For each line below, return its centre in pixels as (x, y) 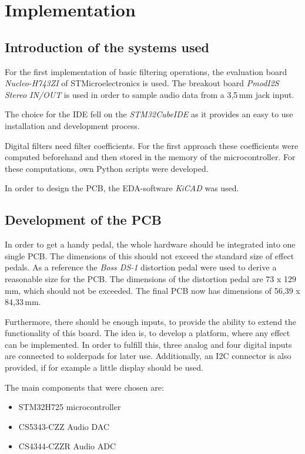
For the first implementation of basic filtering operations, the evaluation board (146, 71)
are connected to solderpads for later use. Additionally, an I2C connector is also (148, 356)
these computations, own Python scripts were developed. (107, 168)
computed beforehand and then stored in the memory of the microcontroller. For (150, 157)
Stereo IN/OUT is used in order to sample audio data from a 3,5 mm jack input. (150, 94)
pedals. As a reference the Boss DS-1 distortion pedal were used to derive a (141, 267)
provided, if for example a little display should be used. (104, 367)
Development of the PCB (83, 220)
